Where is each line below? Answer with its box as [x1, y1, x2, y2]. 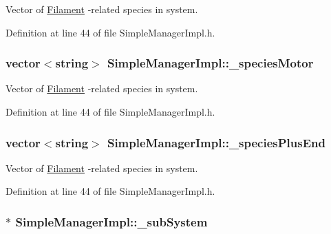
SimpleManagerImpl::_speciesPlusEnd [107, 134, 325, 151]
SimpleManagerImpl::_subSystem [15, 213, 208, 230]
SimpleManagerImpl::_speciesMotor [107, 54, 314, 72]
